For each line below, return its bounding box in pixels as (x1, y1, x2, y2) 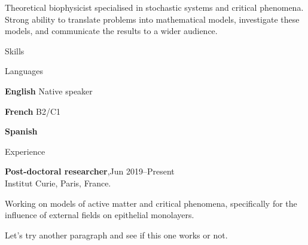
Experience (5, 145, 45, 157)
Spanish (5, 125, 38, 137)
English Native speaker (5, 84, 93, 97)
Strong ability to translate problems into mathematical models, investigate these (5, 13, 300, 25)
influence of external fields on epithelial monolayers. (5, 209, 194, 221)
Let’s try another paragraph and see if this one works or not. (5, 228, 228, 241)
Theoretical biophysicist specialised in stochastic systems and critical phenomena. (5, 1, 304, 13)
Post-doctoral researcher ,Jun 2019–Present (5, 165, 175, 177)
